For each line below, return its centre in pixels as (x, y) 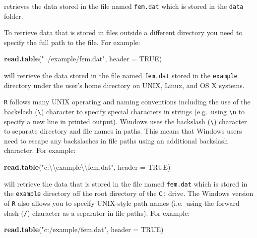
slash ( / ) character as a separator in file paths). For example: (97, 213)
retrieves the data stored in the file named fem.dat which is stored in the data (124, 6)
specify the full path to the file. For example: (72, 42)
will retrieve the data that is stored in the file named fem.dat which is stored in (126, 183)
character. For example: (40, 150)
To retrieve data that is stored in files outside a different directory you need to (123, 32)
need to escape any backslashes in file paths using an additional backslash (116, 140)
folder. (14, 16)
